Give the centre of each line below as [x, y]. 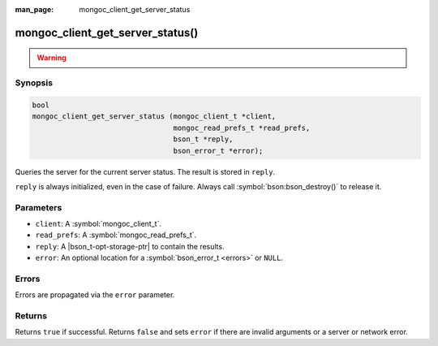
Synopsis [34, 83]
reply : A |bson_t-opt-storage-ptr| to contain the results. [130, 246]
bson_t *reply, [203, 139]
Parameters [39, 207]
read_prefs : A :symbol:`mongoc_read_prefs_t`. [116, 235]
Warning [52, 58]
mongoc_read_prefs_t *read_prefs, [242, 128]
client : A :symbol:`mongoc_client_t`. [99, 224]
